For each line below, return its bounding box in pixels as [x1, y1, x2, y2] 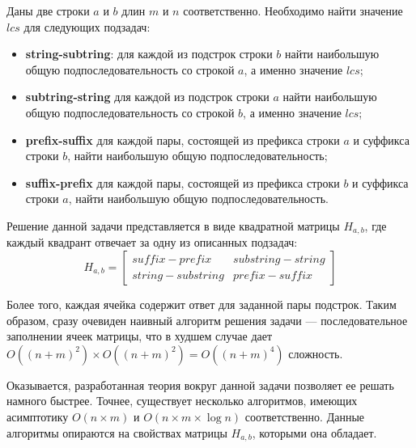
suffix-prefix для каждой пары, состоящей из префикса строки [25, 174, 340, 191]
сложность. [288, 344, 343, 361]
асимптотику [6, 408, 69, 425]
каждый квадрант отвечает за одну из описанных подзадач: [6, 234, 298, 251]
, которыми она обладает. [252, 424, 377, 441]
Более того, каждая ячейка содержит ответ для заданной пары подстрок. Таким [6, 295, 397, 312]
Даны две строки [6, 2, 90, 19]
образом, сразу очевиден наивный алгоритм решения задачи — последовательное [6, 311, 408, 328]
